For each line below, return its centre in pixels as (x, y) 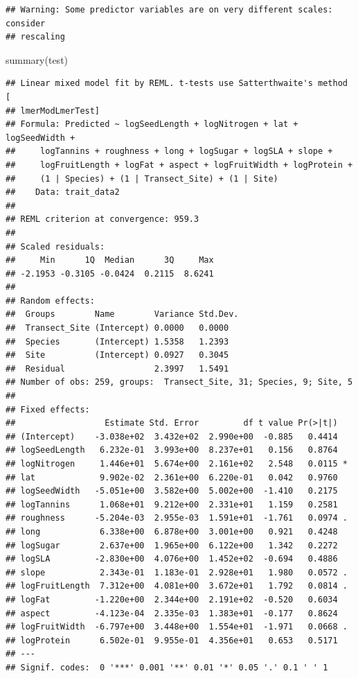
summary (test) (37, 59)
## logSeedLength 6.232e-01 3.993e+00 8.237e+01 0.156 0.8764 (172, 450)
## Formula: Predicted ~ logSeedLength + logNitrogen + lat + (152, 124)
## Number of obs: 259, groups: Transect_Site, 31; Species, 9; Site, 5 (179, 382)
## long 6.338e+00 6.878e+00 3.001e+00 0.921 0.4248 (172, 531)
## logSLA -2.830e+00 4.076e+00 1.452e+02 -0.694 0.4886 (172, 559)
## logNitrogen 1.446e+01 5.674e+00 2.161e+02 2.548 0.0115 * (177, 464)
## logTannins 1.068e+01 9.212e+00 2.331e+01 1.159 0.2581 (172, 504)
